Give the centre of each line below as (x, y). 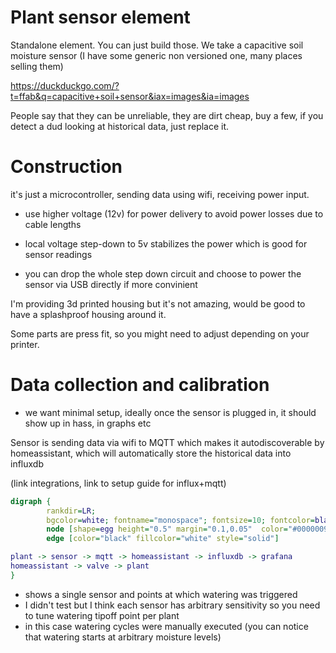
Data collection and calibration (140, 385)
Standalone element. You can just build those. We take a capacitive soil (157, 45)
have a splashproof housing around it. (88, 314)
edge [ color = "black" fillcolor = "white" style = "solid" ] (163, 539)
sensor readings (58, 254)
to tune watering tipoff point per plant (102, 615)
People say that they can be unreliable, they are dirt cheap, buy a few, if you (167, 115)
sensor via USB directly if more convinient (111, 284)
